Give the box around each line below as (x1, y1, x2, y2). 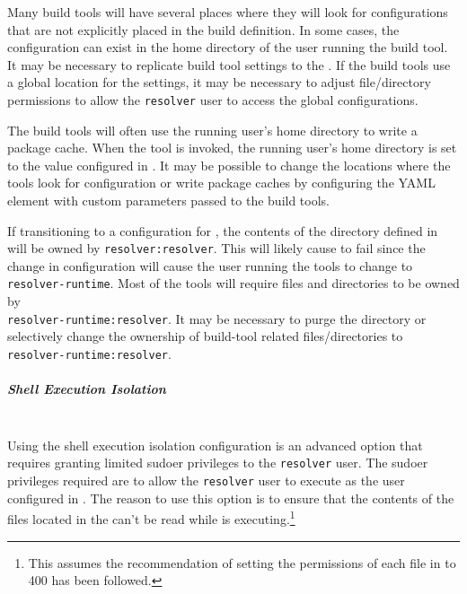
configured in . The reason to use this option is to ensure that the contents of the (7, 488, 454, 507)
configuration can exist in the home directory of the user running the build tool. (7, 38, 448, 57)
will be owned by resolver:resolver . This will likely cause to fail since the (7, 239, 426, 258)
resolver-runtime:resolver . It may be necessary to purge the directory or (7, 309, 427, 328)
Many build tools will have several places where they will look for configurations (7, 3, 448, 21)
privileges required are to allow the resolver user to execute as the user (7, 471, 405, 489)
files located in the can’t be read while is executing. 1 (7, 507, 295, 528)
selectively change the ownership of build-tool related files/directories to (7, 327, 403, 345)
